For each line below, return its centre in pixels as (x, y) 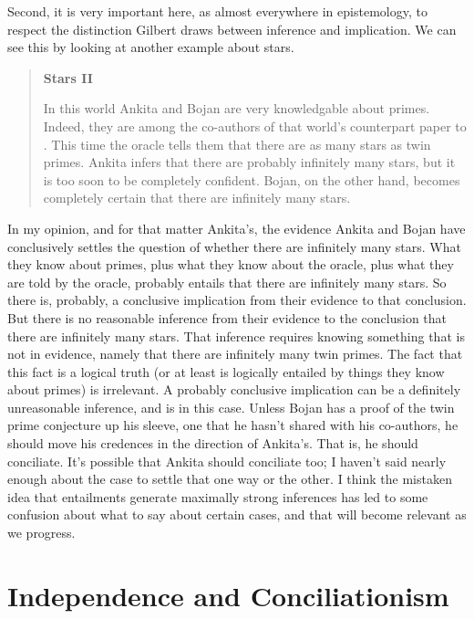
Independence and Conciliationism (228, 595)
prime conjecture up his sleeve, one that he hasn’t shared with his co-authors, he (233, 425)
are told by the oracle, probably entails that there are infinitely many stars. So (227, 282)
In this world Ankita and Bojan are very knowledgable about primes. (237, 108)
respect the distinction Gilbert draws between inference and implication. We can (232, 29)
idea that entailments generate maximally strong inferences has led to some (218, 496)
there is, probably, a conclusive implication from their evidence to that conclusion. (237, 300)
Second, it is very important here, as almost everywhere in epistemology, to (217, 11)
